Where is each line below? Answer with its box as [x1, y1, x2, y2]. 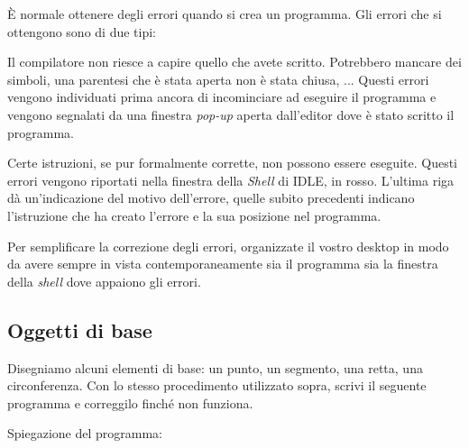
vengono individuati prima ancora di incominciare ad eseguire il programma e [7, 87, 437, 106]
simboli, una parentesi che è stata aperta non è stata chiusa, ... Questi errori [7, 69, 429, 88]
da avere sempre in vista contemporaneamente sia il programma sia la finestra [7, 254, 438, 273]
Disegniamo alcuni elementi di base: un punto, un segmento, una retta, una [7, 358, 423, 377]
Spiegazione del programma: [7, 424, 162, 443]
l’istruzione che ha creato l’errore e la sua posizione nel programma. [7, 206, 382, 224]
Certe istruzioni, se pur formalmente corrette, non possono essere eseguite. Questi [7, 153, 457, 172]
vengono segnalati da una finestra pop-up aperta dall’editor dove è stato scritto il [7, 105, 455, 123]
